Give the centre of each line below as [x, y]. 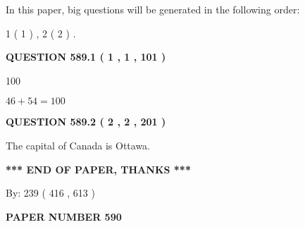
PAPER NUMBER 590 [64, 216]
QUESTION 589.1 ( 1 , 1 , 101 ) [86, 57]
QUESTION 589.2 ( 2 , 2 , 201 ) [86, 122]
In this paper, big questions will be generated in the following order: [153, 9]
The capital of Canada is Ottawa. [78, 145]
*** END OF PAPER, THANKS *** [98, 169]
